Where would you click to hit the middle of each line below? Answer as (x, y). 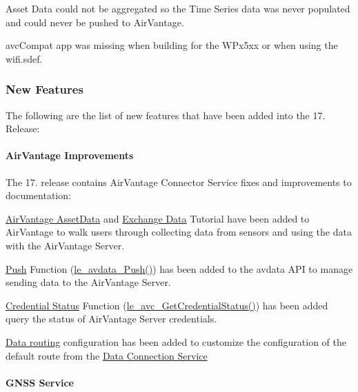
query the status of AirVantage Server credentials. (111, 319)
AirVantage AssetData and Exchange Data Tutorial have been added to (158, 218)
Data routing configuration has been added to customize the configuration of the (176, 341)
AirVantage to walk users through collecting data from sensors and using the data (179, 232)
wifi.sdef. (24, 58)
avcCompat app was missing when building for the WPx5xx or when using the (172, 45)
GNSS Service (40, 382)
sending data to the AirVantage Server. (88, 282)
